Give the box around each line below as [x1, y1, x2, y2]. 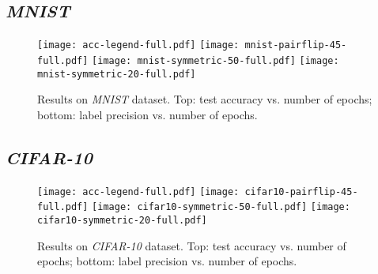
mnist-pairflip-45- [244, 39, 347, 51]
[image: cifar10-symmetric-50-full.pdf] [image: [92, 201, 350, 213]
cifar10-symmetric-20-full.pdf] [37, 214, 207, 226]
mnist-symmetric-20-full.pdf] [37, 68, 196, 80]
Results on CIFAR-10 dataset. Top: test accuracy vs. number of [37, 237, 346, 253]
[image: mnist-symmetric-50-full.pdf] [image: [92, 54, 339, 66]
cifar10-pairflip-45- [244, 186, 358, 197]
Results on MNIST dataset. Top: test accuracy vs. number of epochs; [37, 91, 372, 107]
